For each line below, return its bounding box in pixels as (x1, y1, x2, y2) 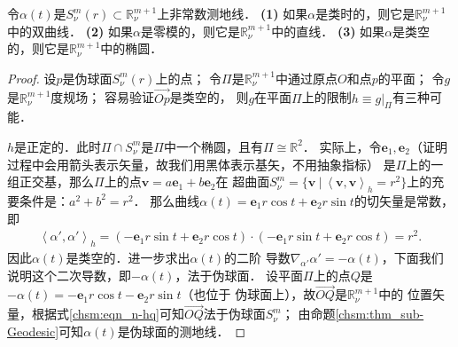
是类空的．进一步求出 (66, 248, 190, 267)
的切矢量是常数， (353, 191, 454, 209)
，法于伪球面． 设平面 (175, 265, 304, 284)
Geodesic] (7, 321, 59, 340)
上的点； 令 (155, 68, 222, 87)
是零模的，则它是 (140, 21, 240, 40)
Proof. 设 (7, 68, 57, 87)
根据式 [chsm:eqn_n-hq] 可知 (31, 304, 184, 323)
